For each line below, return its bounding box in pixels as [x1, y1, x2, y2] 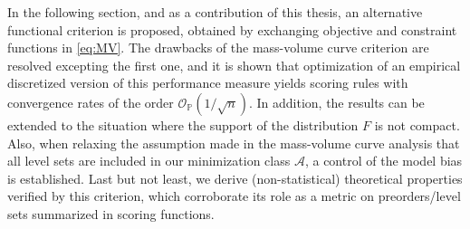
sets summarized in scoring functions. [7, 204, 215, 223]
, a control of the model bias [304, 151, 463, 170]
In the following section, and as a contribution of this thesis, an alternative [7, 3, 423, 21]
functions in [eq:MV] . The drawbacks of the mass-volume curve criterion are [7, 38, 429, 57]
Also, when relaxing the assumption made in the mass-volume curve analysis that [7, 133, 460, 152]
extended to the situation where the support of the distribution [7, 115, 359, 134]
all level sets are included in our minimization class [7, 151, 291, 170]
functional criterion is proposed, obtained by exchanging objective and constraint [7, 20, 457, 39]
